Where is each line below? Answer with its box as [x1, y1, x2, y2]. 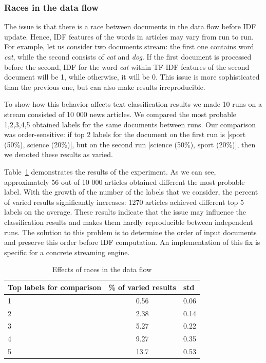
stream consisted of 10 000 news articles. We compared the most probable [4, 108, 237, 119]
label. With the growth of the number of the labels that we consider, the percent [4, 186, 258, 197]
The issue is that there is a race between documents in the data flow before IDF [4, 21, 256, 32]
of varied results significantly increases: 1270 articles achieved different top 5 [4, 196, 244, 207]
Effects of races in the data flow [52, 264, 152, 275]
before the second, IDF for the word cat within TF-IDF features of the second [4, 61, 250, 72]
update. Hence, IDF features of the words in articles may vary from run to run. [4, 31, 254, 42]
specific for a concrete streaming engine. [4, 246, 130, 257]
